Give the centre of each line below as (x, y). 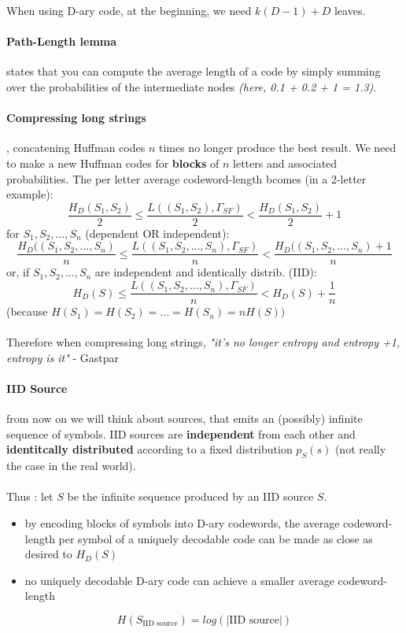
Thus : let (30, 496)
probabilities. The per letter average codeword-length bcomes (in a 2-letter (186, 178)
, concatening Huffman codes (76, 148)
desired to (48, 554)
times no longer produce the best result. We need (277, 148)
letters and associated (285, 163)
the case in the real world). (71, 466)
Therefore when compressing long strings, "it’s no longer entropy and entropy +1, (203, 342)
